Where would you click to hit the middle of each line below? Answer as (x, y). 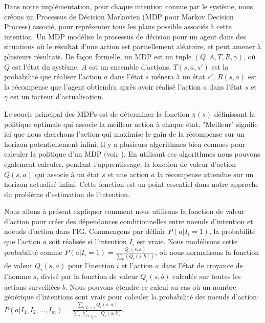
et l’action (137, 265)
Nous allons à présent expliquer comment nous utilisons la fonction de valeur (124, 211)
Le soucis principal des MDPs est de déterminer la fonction (97, 113)
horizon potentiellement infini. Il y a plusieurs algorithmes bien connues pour (125, 144)
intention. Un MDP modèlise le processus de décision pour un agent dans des (125, 36)
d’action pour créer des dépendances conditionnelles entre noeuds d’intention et (129, 221)
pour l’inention (91, 265)
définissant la (235, 113)
